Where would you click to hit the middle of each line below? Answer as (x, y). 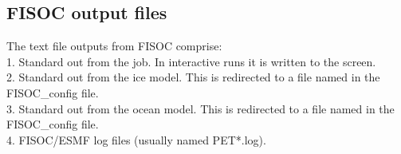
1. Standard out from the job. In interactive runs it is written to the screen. (191, 61)
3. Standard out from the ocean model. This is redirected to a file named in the (200, 108)
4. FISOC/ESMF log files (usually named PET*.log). (136, 139)
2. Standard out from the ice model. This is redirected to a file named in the (193, 77)
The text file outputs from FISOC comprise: (114, 46)
